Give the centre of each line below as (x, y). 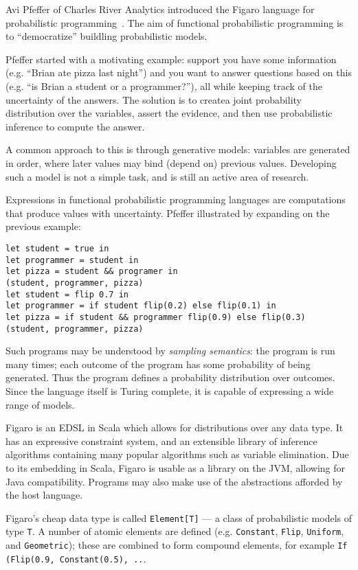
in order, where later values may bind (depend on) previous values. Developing (171, 162)
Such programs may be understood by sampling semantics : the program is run (170, 351)
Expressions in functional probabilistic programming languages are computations (176, 199)
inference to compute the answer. (75, 126)
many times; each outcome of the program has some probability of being (158, 364)
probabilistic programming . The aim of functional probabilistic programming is (175, 22)
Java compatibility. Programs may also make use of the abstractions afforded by (174, 481)
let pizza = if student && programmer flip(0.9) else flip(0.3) (156, 317)
